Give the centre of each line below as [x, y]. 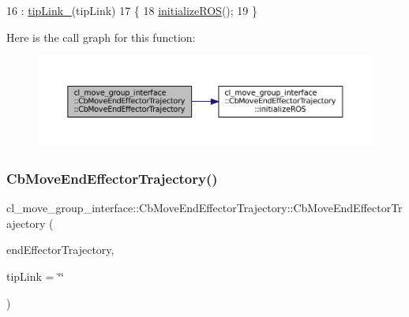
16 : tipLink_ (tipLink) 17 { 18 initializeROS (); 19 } [132, 10]
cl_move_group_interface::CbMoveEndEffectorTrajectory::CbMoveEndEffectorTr [204, 208]
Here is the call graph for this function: [101, 37]
